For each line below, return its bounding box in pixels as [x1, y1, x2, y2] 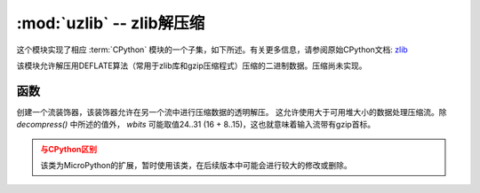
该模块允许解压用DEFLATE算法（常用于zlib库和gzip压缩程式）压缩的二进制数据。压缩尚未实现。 [16, 60, 367, 71]
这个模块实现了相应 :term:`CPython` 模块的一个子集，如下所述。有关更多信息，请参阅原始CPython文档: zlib [16, 44, 408, 55]
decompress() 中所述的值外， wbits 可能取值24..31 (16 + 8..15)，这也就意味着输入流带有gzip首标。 [16, 120, 376, 130]
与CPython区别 [40, 143, 98, 154]
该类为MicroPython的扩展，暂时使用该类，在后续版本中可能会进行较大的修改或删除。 [40, 160, 353, 171]
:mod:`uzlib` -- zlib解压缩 [16, 13, 205, 33]
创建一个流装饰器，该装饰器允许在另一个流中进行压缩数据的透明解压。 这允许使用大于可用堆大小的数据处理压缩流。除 [16, 106, 447, 117]
